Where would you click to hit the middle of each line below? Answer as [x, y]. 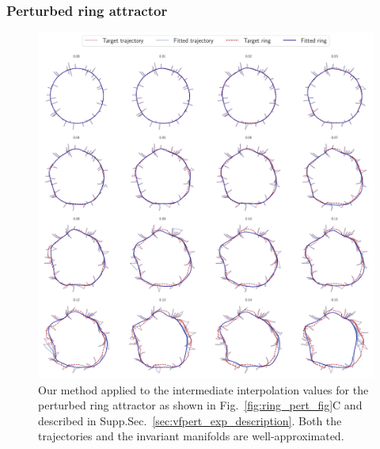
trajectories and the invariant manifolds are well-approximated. [191, 436]
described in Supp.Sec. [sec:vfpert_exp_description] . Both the [190, 420]
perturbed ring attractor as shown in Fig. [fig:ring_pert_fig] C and [200, 405]
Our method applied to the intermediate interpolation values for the [203, 389]
